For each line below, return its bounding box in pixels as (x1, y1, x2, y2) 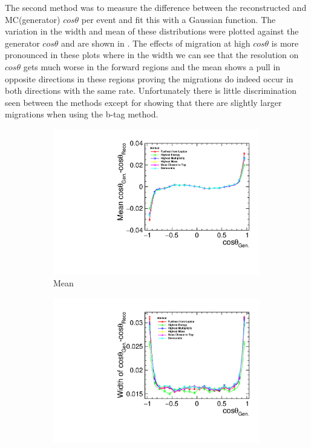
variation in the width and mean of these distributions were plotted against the (5, 25, 299, 38)
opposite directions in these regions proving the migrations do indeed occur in (5, 72, 293, 85)
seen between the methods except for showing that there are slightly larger (5, 96, 282, 108)
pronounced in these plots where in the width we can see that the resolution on (5, 48, 299, 61)
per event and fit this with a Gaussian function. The (81, 13, 276, 25)
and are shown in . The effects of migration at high (61, 36, 250, 49)
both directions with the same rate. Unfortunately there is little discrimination (5, 84, 296, 97)
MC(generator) (5, 13, 61, 25)
